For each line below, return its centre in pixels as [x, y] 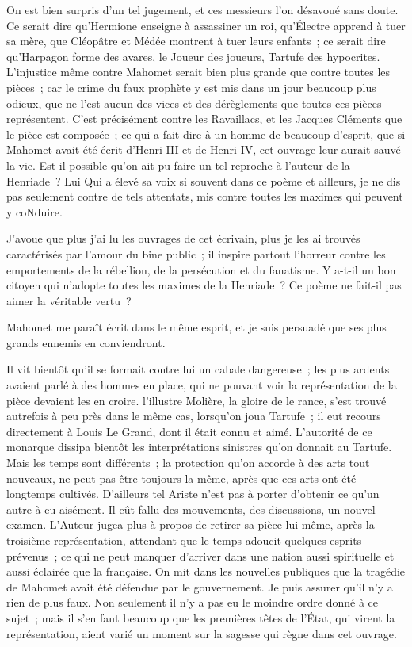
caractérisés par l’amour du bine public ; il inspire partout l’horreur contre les [196, 253]
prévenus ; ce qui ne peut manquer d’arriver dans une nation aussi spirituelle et [200, 555]
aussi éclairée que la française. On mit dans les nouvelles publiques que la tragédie [206, 571]
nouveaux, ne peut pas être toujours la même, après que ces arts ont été [181, 478]
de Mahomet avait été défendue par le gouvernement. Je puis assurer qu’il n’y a [200, 586]
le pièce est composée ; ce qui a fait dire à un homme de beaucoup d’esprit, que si [206, 134]
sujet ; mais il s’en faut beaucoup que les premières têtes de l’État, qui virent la [201, 617]
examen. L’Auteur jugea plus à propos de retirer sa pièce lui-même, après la [191, 524]
